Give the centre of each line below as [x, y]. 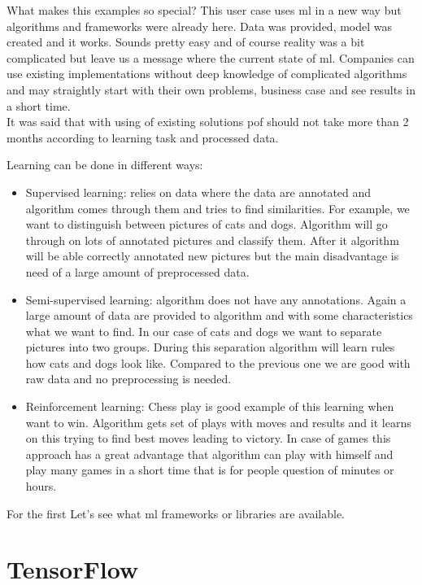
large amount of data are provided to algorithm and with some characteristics [219, 315]
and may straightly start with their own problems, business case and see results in [211, 89]
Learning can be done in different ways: [105, 165]
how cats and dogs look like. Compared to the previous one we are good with [218, 362]
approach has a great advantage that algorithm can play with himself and [209, 454]
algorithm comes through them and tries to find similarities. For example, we [218, 208]
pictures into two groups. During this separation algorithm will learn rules [210, 347]
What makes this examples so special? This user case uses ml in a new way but [204, 10]
